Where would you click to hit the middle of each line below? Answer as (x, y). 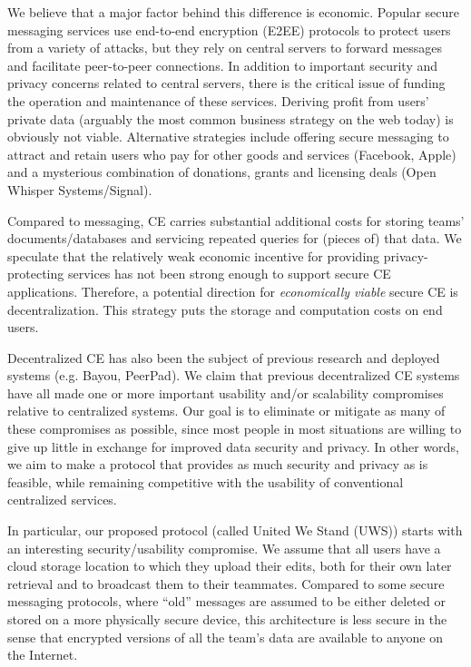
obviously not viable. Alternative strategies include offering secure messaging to (228, 137)
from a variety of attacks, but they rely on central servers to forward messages (225, 48)
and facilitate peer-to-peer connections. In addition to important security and (223, 65)
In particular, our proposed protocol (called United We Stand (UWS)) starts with (235, 530)
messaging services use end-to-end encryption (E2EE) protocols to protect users (229, 29)
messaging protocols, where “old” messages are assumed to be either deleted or (226, 601)
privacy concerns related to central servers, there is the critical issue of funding (226, 83)
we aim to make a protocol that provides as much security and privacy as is (218, 464)
